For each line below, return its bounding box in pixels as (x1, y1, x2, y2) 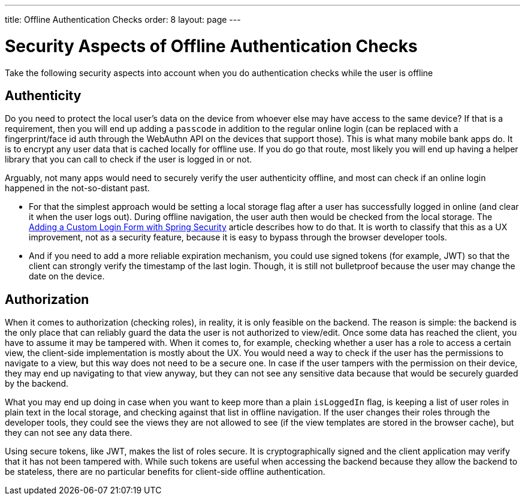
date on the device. (29, 271, 105, 282)
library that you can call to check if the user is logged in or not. (5, 154, 252, 165)
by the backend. (5, 378, 69, 389)
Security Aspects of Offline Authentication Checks (5, 35, 418, 56)
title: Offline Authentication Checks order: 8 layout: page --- (5, 14, 241, 25)
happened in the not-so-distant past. (5, 183, 150, 194)
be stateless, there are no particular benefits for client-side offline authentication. (5, 466, 325, 477)
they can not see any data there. (5, 427, 132, 438)
